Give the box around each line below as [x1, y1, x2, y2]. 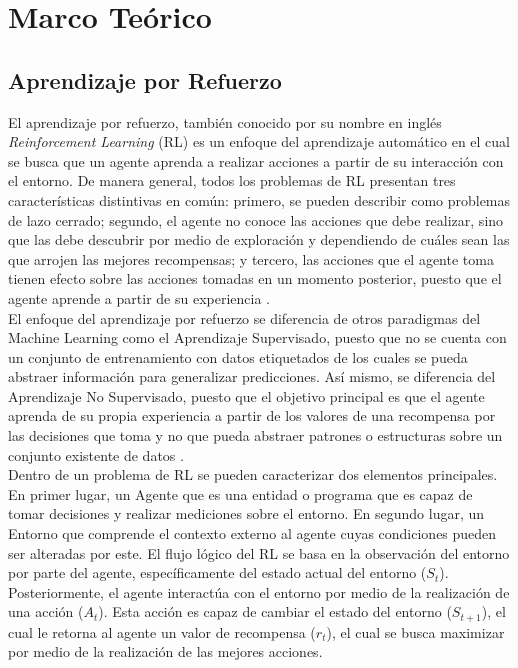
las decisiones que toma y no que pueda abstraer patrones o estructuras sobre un [8, 425, 503, 446]
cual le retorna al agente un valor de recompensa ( [8, 621, 316, 642]
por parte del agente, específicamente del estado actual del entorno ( [8, 562, 427, 583]
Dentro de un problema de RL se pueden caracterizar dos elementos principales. [8, 464, 498, 485]
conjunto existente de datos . [8, 444, 184, 465]
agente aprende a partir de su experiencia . [8, 287, 270, 308]
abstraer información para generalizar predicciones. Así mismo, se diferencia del [8, 366, 496, 387]
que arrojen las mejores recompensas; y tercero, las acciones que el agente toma [8, 248, 494, 269]
